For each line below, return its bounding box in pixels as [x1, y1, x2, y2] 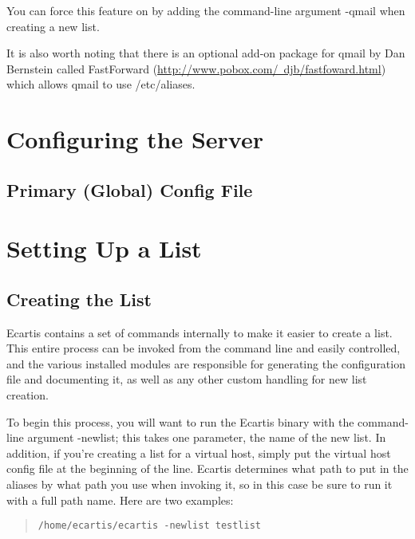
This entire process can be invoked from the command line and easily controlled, [6, 340, 401, 356]
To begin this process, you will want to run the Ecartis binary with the [6, 413, 354, 430]
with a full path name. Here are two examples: [6, 491, 234, 508]
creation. [6, 387, 49, 403]
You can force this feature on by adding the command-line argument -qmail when [6, 2, 405, 18]
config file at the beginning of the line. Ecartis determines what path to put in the [6, 460, 409, 477]
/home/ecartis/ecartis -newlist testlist [38, 520, 261, 532]
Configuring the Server [6, 123, 264, 155]
